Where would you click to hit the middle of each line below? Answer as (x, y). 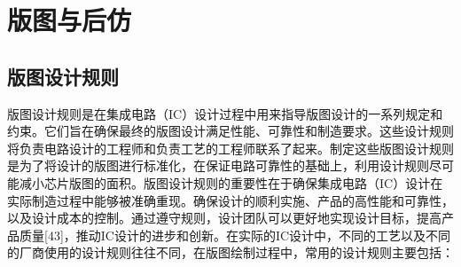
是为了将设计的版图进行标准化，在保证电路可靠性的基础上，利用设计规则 (218, 165)
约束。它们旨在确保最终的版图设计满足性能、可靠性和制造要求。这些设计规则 (230, 131)
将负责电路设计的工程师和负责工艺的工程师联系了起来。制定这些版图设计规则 (230, 148)
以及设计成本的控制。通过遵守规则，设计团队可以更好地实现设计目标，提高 (224, 218)
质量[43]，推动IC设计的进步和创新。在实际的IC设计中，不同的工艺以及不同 (235, 235)
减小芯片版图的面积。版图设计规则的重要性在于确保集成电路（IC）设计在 (231, 182)
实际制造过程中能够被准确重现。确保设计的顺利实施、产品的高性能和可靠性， (230, 200)
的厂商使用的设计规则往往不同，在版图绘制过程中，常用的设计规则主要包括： (230, 252)
